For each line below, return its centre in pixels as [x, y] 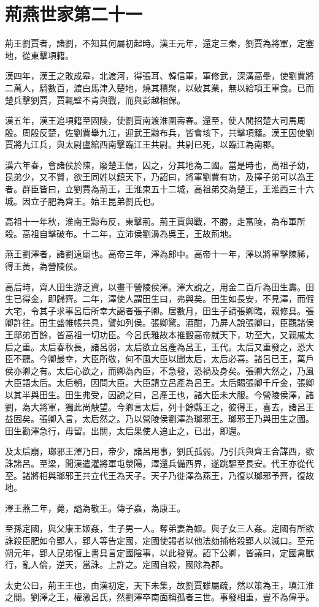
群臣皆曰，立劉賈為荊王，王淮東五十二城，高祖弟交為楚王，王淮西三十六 [168, 189]
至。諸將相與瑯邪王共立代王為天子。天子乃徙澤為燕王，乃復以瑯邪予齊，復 [155, 475]
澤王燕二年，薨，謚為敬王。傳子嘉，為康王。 [95, 507]
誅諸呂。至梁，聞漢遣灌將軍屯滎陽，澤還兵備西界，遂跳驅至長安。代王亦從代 [159, 463]
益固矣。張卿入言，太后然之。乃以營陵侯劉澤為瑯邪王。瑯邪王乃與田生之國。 [159, 419]
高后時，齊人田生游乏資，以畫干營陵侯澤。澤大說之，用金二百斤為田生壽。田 [159, 286]
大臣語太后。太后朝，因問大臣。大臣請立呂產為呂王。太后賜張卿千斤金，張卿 [159, 383]
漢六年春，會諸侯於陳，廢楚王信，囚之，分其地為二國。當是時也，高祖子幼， [159, 164]
